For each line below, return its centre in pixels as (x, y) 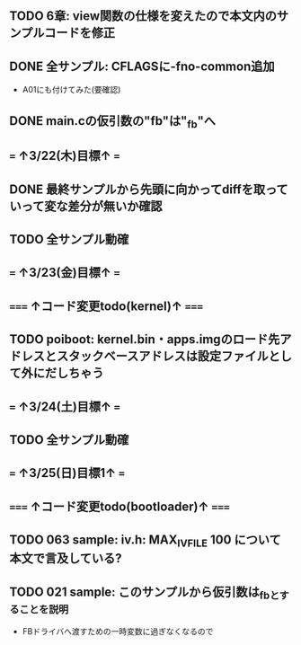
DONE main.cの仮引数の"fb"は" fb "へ (113, 122)
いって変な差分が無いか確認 (86, 206)
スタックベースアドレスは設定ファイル (162, 356)
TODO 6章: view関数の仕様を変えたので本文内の (143, 16)
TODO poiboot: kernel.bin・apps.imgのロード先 (145, 340)
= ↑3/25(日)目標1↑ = (67, 473)
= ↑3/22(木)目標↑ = (65, 156)
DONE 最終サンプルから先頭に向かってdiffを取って (149, 189)
